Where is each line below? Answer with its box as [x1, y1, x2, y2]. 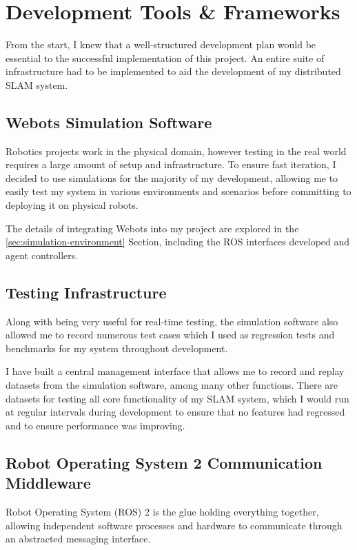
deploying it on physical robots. [6, 198, 139, 212]
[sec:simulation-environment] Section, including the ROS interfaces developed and [6, 234, 350, 249]
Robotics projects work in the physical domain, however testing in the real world [6, 143, 347, 158]
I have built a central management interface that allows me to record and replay [6, 364, 345, 378]
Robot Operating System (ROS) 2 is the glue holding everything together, [6, 505, 319, 518]
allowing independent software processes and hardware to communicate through [6, 518, 343, 532]
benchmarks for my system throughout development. [6, 340, 228, 355]
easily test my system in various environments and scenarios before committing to [6, 184, 351, 198]
